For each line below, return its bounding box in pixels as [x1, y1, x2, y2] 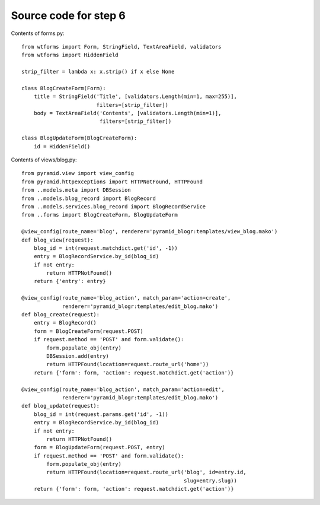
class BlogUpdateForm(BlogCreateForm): [21, 135, 137, 142]
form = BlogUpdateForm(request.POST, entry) [33, 444, 165, 451]
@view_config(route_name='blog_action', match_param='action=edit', [21, 386, 225, 393]
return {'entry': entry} [33, 278, 106, 285]
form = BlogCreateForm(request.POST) [33, 328, 143, 335]
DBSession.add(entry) [46, 353, 110, 359]
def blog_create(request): [21, 312, 100, 318]
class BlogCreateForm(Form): [21, 85, 106, 91]
